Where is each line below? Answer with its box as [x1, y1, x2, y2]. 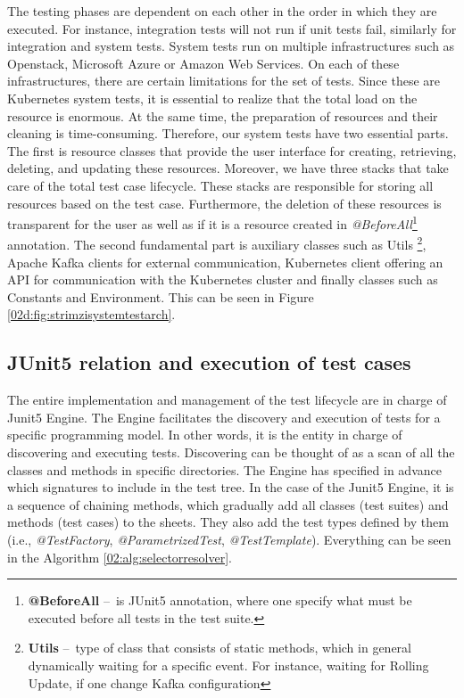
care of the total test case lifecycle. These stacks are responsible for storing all [7, 176, 434, 194]
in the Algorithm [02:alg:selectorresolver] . [7, 547, 232, 566]
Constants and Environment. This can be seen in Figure [7, 287, 314, 306]
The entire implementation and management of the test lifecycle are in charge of [7, 390, 447, 409]
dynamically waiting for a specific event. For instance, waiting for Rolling [28, 655, 429, 674]
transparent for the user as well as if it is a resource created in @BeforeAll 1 [7, 212, 418, 233]
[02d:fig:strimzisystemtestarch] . [7, 305, 176, 324]
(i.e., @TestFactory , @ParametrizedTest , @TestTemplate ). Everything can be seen [7, 530, 452, 548]
